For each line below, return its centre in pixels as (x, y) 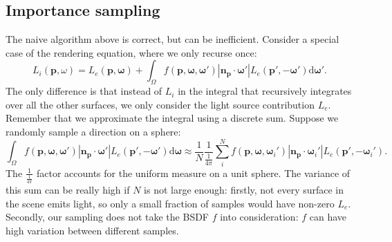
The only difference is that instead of (84, 91)
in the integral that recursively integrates (265, 91)
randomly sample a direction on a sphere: (93, 131)
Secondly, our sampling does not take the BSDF (108, 217)
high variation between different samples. (92, 231)
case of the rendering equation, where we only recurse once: (131, 52)
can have (328, 217)
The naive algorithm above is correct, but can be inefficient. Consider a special (172, 39)
